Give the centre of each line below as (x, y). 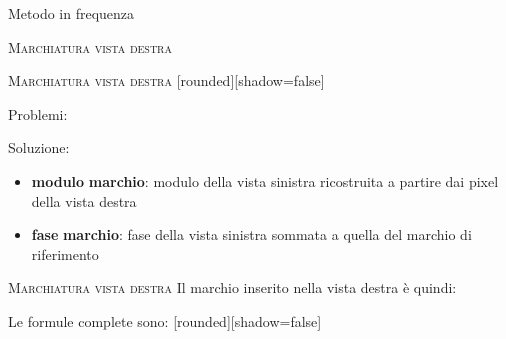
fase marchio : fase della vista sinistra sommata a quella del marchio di (251, 234)
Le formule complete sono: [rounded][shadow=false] (165, 320)
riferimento (65, 253)
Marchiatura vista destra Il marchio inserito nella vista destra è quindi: (232, 287)
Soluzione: (39, 147)
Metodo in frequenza (71, 13)
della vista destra (84, 200)
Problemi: (38, 113)
